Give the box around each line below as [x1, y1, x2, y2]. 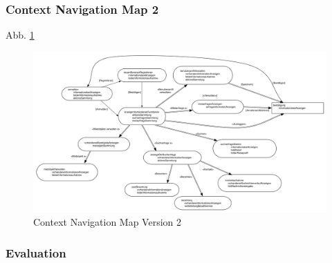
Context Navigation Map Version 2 [33, 215, 182, 229]
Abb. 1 [6, 28, 35, 42]
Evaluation [6, 244, 66, 261]
